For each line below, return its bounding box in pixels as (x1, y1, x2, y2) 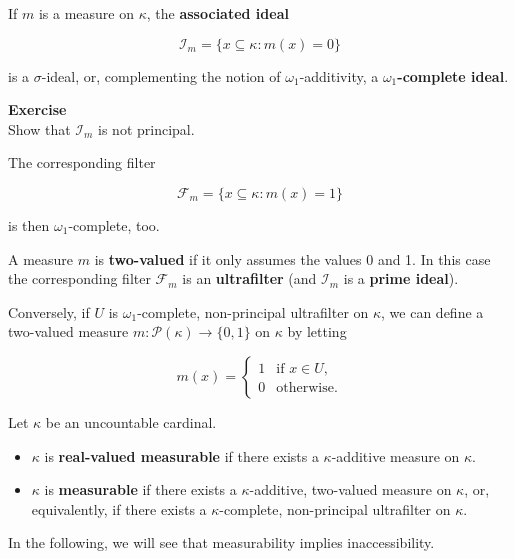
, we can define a (381, 301, 484, 322)
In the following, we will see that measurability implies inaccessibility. (8, 532, 435, 553)
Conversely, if (8, 301, 90, 322)
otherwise (276, 380, 334, 395)
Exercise (8, 99, 67, 120)
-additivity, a (299, 65, 379, 86)
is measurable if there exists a (44, 479, 237, 500)
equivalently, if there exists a (31, 498, 207, 519)
